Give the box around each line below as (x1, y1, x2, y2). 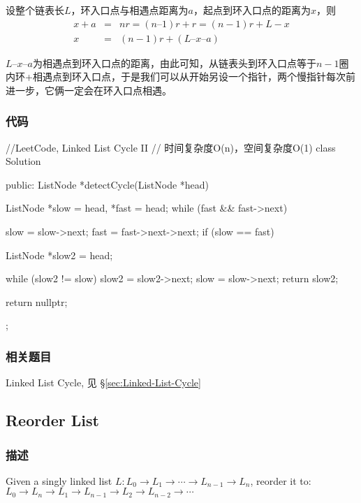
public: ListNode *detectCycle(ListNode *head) (6, 177, 209, 191)
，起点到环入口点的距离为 (193, 3, 311, 17)
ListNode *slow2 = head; (6, 247, 113, 262)
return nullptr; (6, 294, 68, 309)
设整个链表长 (6, 3, 64, 17)
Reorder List (6, 409, 99, 431)
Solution (6, 154, 41, 168)
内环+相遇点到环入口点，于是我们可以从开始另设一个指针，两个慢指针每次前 (6, 69, 355, 84)
